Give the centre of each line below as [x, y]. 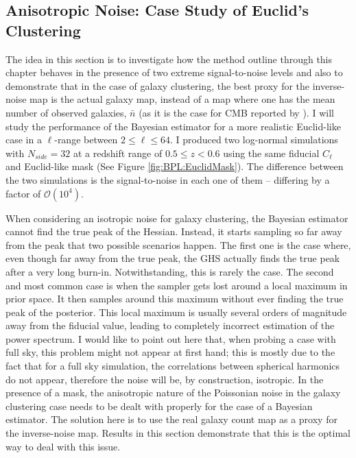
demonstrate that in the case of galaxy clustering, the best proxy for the [158, 85]
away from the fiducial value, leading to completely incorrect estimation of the [170, 325]
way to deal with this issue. [63, 446]
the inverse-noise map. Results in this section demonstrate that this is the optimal [178, 433]
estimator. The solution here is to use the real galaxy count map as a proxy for [171, 419]
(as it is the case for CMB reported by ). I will [236, 112]
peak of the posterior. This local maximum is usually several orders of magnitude [176, 312]
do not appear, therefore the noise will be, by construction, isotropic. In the [165, 379]
